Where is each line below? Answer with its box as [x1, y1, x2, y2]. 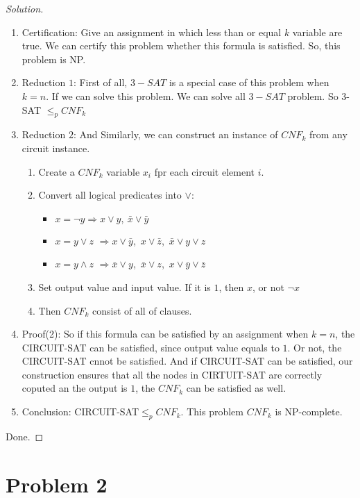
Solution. [6, 1, 44, 15]
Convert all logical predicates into [38, 188, 182, 202]
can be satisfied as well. [186, 381, 286, 395]
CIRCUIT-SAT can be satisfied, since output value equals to [22, 340, 280, 354]
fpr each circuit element [154, 164, 255, 179]
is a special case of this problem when [169, 75, 329, 90]
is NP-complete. [275, 404, 343, 419]
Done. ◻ [6, 429, 44, 443]
